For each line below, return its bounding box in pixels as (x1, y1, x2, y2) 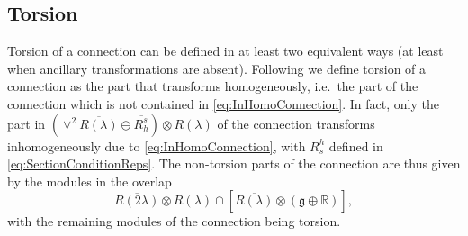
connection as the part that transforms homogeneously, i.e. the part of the (7, 77, 418, 95)
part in (7, 113, 46, 132)
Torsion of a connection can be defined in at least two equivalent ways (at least (7, 41, 444, 60)
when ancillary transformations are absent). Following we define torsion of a (7, 59, 427, 77)
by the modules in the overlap (7, 171, 172, 190)
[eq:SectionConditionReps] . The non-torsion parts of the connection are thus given (7, 154, 461, 173)
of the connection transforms (217, 113, 375, 132)
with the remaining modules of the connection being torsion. (7, 212, 341, 231)
